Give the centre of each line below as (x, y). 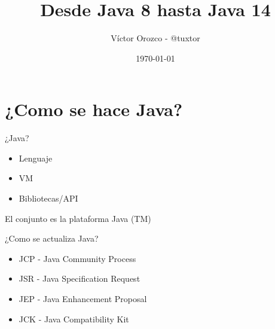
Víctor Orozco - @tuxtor (155, 38)
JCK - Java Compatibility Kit (74, 319)
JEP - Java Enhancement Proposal (83, 298)
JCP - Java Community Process (77, 258)
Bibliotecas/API (48, 198)
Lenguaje (36, 158)
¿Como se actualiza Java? (52, 238)
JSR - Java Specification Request (80, 278)
